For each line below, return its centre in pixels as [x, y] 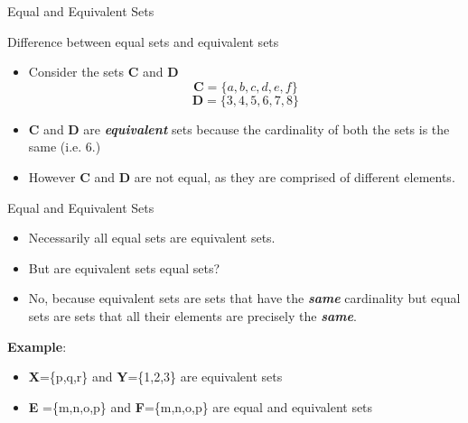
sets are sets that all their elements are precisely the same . [192, 315]
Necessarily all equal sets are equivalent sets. [152, 238]
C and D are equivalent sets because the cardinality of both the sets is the [239, 129]
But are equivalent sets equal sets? [124, 267]
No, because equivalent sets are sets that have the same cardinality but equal [244, 298]
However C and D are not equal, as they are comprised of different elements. [242, 176]
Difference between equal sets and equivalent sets [143, 41]
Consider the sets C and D [103, 72]
